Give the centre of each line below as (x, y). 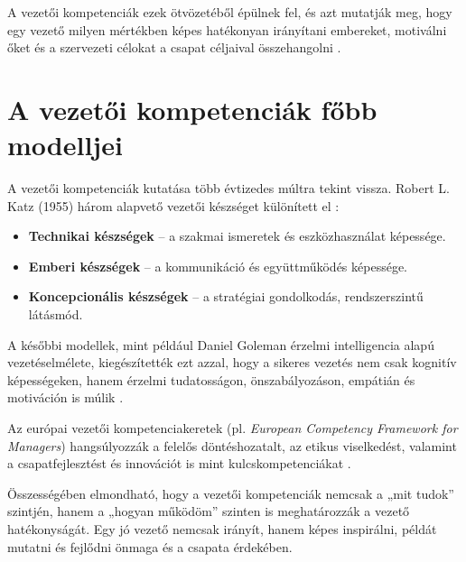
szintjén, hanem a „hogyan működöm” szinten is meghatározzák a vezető (209, 511)
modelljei (65, 145)
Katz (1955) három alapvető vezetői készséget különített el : (173, 205)
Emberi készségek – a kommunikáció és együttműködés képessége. (218, 266)
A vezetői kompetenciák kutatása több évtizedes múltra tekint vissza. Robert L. (228, 188)
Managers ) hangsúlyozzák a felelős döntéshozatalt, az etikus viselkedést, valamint (232, 445)
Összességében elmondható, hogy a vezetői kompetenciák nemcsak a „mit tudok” (231, 493)
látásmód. (56, 314)
